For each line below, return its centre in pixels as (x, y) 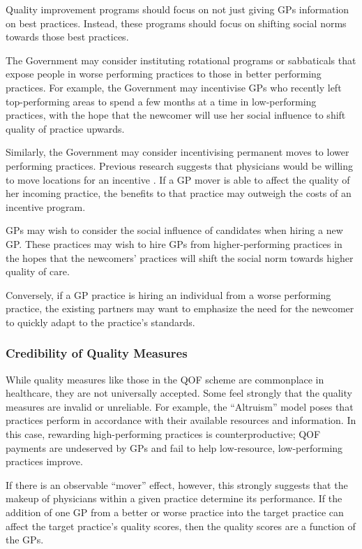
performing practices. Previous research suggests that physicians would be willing (180, 165)
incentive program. (46, 206)
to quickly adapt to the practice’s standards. (100, 322)
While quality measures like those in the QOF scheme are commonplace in (165, 379)
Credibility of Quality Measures (97, 353)
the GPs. (25, 540)
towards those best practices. (67, 37)
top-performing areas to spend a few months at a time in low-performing (161, 101)
